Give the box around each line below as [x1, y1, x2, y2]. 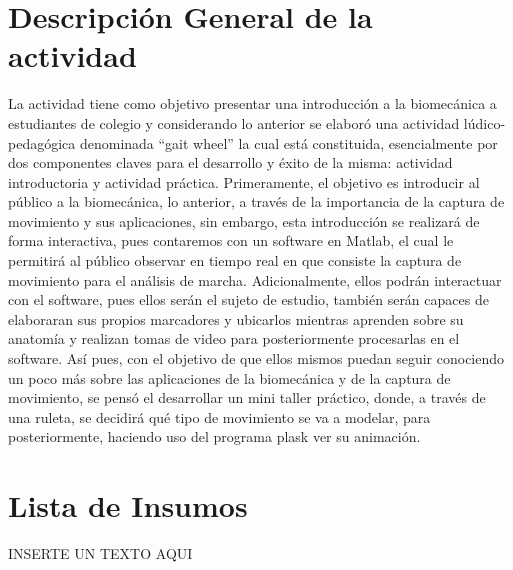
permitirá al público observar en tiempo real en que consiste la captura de [8, 250, 462, 271]
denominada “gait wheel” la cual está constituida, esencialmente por [79, 132, 498, 153]
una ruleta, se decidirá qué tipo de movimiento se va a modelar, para [8, 406, 431, 427]
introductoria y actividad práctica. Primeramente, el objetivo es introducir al [8, 171, 480, 192]
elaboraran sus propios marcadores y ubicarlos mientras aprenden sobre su [8, 308, 464, 329]
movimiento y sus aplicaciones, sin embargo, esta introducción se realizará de [8, 210, 480, 231]
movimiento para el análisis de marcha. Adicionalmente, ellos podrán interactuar [8, 269, 502, 290]
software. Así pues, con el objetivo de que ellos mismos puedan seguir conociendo [8, 348, 505, 369]
